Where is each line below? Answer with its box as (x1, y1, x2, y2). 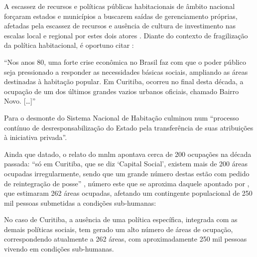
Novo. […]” (4, 96, 36, 106)
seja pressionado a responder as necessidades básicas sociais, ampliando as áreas (4, 66, 248, 77)
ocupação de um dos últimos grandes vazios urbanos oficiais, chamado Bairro (4, 86, 239, 96)
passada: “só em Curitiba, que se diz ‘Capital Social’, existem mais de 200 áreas (4, 158, 248, 169)
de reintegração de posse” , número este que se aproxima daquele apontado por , (4, 178, 250, 188)
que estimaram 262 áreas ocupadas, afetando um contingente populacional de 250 (4, 188, 253, 198)
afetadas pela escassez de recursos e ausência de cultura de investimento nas (4, 20, 236, 31)
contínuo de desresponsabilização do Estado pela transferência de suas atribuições (4, 122, 254, 132)
